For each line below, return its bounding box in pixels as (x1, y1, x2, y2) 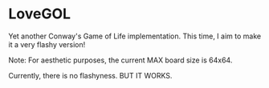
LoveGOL (8, 5, 71, 23)
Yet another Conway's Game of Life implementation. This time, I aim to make (8, 31, 262, 41)
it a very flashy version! (8, 39, 86, 49)
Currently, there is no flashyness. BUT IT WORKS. (8, 70, 173, 80)
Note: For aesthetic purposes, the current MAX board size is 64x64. (8, 55, 233, 65)
